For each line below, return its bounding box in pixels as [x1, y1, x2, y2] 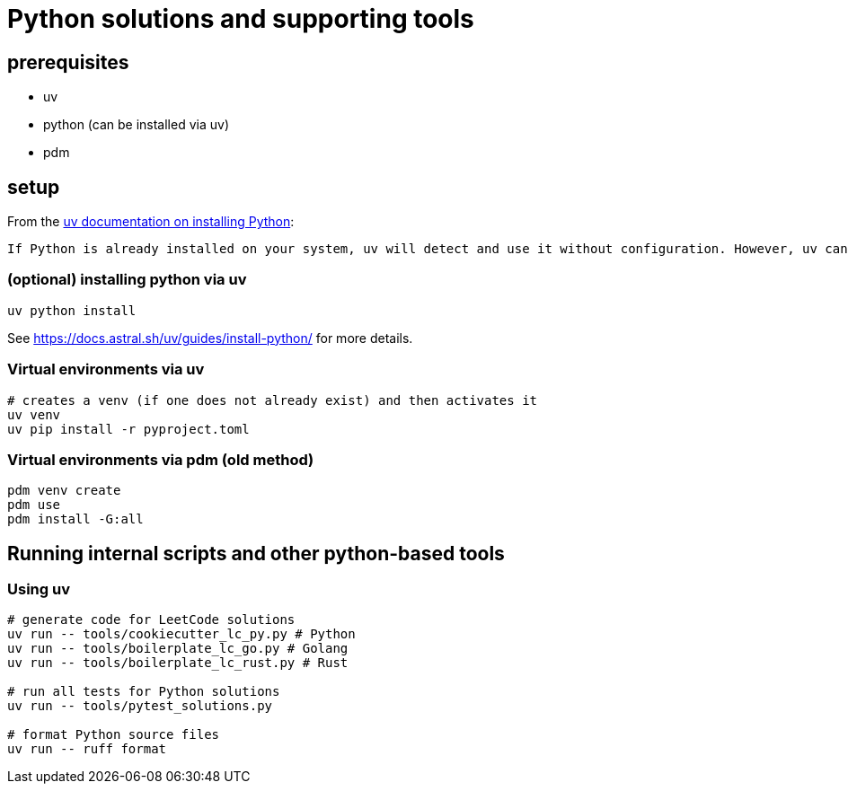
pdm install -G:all [7, 512, 144, 527]
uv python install [7, 303, 137, 318]
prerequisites [7, 50, 129, 74]
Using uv [7, 580, 70, 599]
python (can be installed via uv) [43, 117, 229, 133]
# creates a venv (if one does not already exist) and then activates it [7, 392, 538, 408]
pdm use [7, 497, 61, 513]
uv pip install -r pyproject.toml [7, 421, 250, 436]
